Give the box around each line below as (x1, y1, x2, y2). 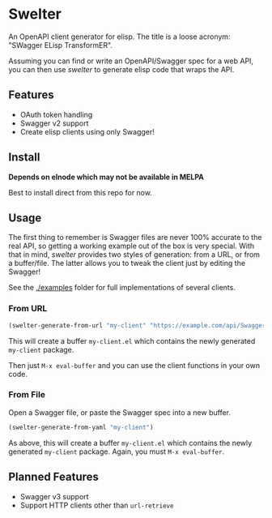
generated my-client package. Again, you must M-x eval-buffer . (8, 447, 225, 456)
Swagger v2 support (19, 118, 89, 128)
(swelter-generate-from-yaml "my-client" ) (8, 423, 154, 431)
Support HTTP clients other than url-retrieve (19, 500, 174, 510)
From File (8, 389, 46, 400)
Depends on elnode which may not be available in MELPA (8, 172, 205, 182)
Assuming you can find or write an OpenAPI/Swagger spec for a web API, (8, 56, 253, 66)
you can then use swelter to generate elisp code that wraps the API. (8, 64, 235, 74)
